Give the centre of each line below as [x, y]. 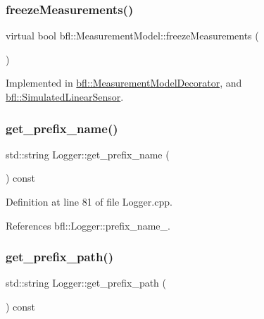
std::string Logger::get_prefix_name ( [88, 154]
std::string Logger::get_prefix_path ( [86, 283]
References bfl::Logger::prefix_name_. [88, 225]
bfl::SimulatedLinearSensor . [65, 96]
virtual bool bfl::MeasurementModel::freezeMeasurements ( [132, 36]
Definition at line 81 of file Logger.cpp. [89, 201]
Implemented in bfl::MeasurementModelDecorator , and [124, 83]
